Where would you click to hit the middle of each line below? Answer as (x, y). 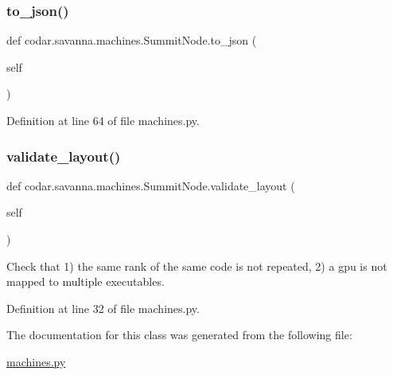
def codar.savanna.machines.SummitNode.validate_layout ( (151, 185)
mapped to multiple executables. (86, 281)
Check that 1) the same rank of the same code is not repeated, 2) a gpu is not (197, 266)
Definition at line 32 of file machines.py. (103, 308)
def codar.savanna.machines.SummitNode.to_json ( (132, 40)
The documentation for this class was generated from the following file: (179, 335)
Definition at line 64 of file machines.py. (103, 120)
